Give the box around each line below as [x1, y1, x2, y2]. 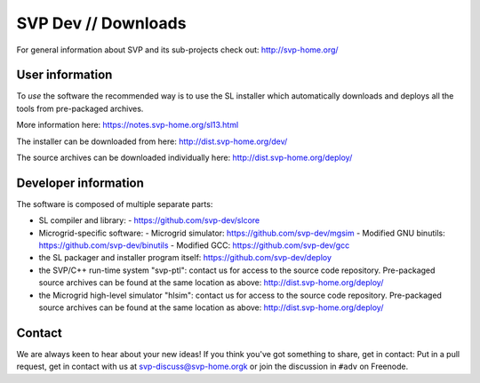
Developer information [16, 175, 144, 190]
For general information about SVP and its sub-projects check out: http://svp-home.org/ [16, 44, 339, 55]
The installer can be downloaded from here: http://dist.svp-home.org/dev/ [16, 136, 288, 147]
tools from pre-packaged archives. [16, 103, 144, 114]
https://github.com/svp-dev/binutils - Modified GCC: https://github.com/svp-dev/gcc [38, 240, 350, 251]
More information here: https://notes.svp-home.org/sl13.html [16, 120, 239, 131]
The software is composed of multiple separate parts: [16, 198, 213, 209]
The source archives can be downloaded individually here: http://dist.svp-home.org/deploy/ [16, 152, 353, 164]
